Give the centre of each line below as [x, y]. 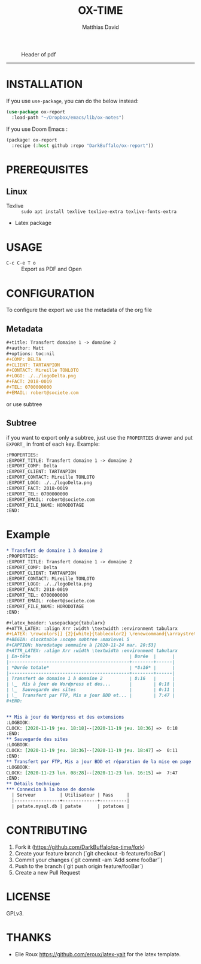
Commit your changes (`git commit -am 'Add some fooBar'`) [89, 860]
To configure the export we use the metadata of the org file [79, 310]
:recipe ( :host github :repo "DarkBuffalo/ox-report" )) [83, 145]
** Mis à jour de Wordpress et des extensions [65, 717]
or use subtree [24, 404]
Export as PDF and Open [51, 269]
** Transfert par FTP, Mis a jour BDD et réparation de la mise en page [99, 762]
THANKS [29, 937]
